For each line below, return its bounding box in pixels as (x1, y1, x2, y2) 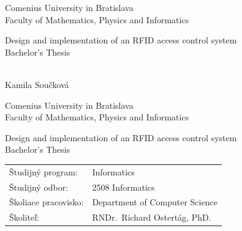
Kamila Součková (5, 78, 69, 90)
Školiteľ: (9, 211, 40, 224)
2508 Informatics (92, 180, 155, 193)
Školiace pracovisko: (9, 196, 84, 208)
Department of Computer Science (92, 196, 217, 208)
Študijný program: (9, 165, 78, 178)
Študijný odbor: (9, 180, 69, 193)
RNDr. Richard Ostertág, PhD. (92, 211, 211, 224)
